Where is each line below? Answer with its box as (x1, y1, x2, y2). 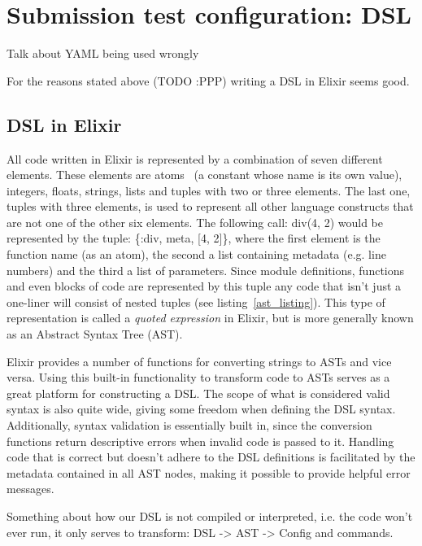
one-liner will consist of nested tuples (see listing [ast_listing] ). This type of (7, 293, 385, 310)
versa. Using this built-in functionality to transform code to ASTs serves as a (7, 369, 390, 386)
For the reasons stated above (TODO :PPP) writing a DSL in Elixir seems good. (7, 72, 410, 89)
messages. (7, 480, 54, 497)
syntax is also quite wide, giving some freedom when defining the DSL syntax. (7, 400, 396, 417)
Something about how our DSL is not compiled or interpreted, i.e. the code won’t (7, 507, 413, 524)
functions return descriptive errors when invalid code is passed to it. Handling (7, 432, 394, 449)
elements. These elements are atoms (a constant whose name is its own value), (7, 166, 402, 183)
